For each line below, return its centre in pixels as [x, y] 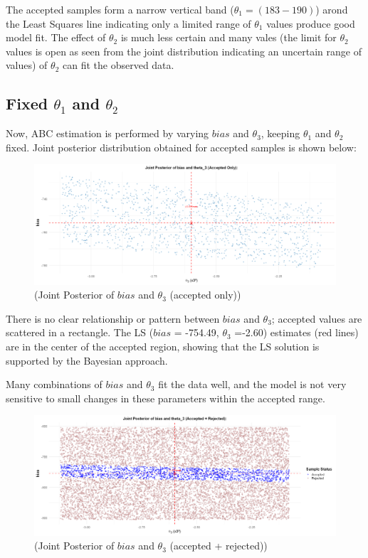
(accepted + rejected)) [219, 546]
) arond [332, 9]
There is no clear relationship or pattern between [113, 318]
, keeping [280, 133]
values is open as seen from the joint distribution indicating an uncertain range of [184, 51]
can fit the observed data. [119, 65]
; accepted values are [317, 318]
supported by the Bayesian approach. [87, 360]
